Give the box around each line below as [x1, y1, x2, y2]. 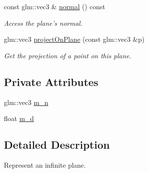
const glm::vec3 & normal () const [4, 1, 105, 11]
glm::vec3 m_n [4, 97, 49, 107]
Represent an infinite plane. [4, 159, 86, 170]
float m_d [4, 113, 34, 123]
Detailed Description [4, 137, 110, 152]
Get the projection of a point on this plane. [4, 50, 132, 60]
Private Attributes [4, 74, 99, 89]
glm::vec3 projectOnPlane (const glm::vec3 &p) [4, 34, 145, 44]
